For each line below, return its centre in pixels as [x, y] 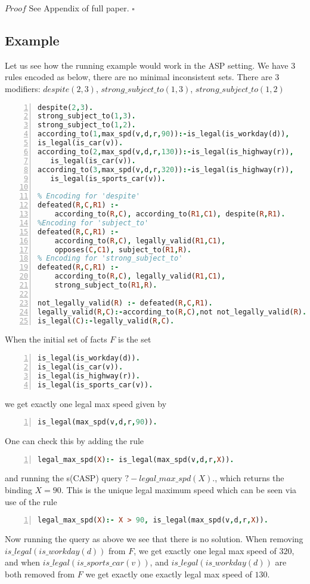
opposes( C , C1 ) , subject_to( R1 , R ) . [123, 250]
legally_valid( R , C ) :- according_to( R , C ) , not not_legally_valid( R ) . [172, 312]
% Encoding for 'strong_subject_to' [110, 259]
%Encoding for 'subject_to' [93, 223]
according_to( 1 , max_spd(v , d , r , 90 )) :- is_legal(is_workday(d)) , [164, 134]
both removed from [40, 574]
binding [18, 490]
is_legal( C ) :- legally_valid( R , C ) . [106, 321]
